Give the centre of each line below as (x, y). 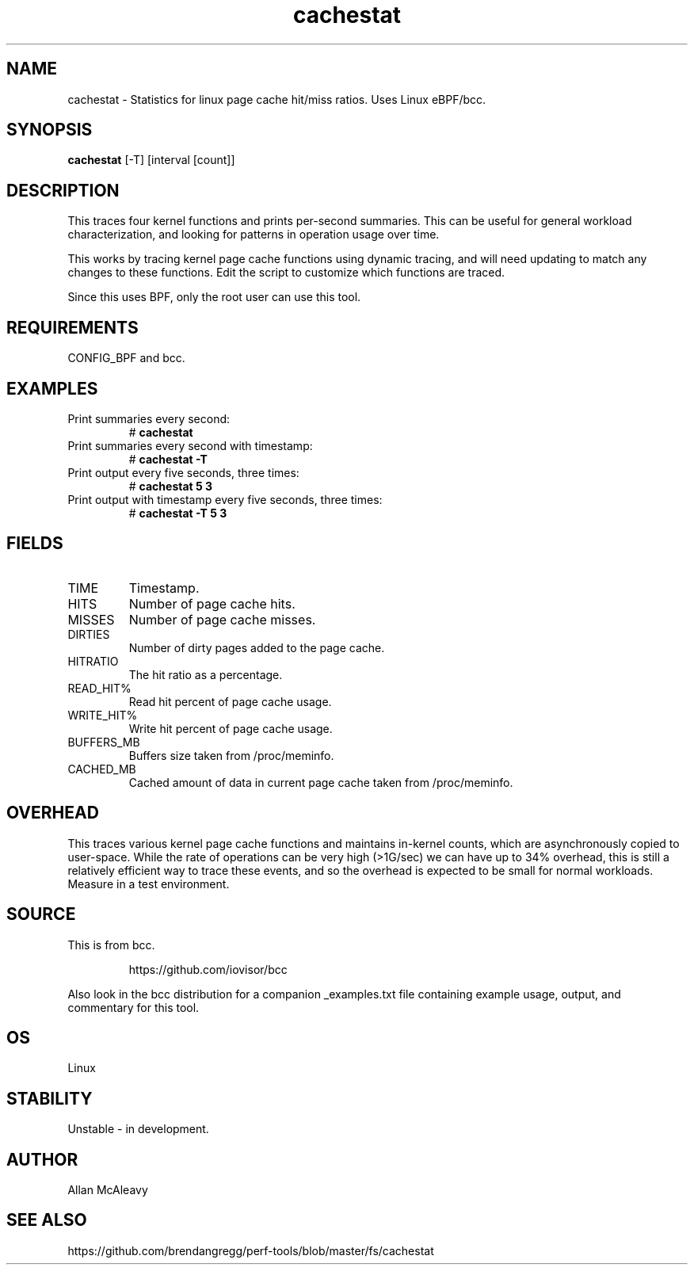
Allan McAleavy (108, 1190)
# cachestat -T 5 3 (178, 513)
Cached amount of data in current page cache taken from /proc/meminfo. (321, 782)
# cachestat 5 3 (171, 486)
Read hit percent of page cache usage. (230, 701)
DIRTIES (89, 634)
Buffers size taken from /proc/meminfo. (231, 755)
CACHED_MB (102, 769)
